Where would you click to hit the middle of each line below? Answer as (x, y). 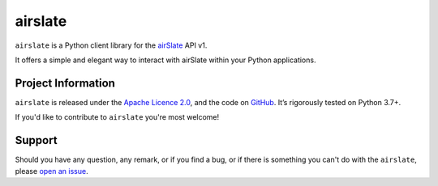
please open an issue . (52, 171)
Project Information (65, 83)
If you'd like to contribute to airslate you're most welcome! (117, 117)
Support (36, 140)
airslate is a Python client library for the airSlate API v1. (111, 45)
